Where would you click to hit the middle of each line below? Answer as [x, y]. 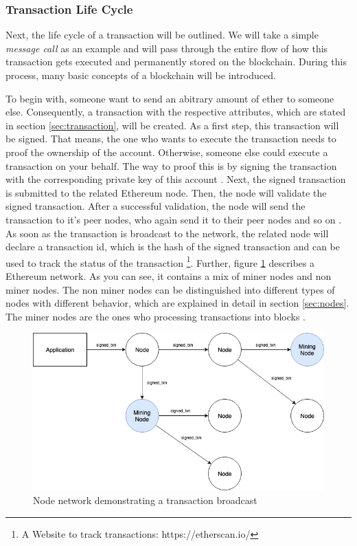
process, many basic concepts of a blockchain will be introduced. [141, 75]
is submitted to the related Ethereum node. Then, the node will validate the [166, 192]
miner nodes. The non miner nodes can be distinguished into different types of [170, 289]
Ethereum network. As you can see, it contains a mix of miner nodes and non [169, 275]
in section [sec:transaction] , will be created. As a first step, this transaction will [172, 125]
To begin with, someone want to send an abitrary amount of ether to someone [170, 98]
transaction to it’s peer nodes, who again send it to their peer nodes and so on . [174, 219]
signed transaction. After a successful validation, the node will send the [156, 206]
